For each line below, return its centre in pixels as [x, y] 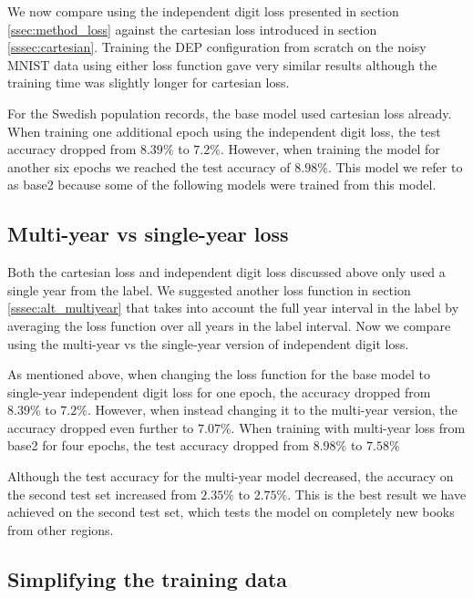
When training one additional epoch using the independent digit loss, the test [224, 131]
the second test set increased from [102, 494]
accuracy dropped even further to [101, 427]
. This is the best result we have [377, 494]
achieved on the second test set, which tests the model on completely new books [231, 512]
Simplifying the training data [148, 578]
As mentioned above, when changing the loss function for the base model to [219, 374]
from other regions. [61, 529]
